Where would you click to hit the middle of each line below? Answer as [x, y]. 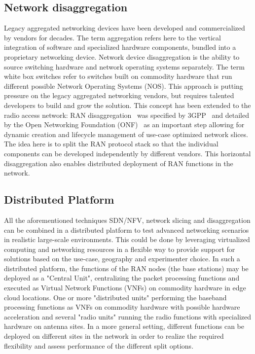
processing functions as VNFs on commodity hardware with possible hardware [122, 307]
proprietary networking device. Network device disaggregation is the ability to [122, 56]
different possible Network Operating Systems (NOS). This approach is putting [124, 86]
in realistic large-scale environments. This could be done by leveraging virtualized [127, 239]
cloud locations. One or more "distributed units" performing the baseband [115, 297]
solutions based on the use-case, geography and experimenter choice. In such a [122, 259]
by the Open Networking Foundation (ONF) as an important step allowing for [124, 124]
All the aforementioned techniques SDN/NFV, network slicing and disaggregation [127, 220]
